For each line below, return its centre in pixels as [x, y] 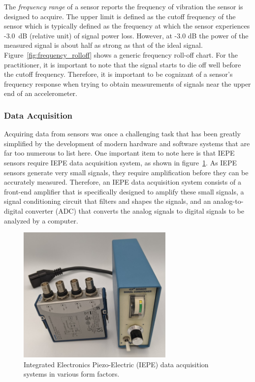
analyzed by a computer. [41, 220]
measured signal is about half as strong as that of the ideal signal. [103, 45]
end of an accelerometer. [41, 93]
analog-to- [228, 201]
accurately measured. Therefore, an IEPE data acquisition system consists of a [123, 182]
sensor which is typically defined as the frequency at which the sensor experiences [127, 26]
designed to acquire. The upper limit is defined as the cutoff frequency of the [120, 16]
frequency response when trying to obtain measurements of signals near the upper [127, 83]
